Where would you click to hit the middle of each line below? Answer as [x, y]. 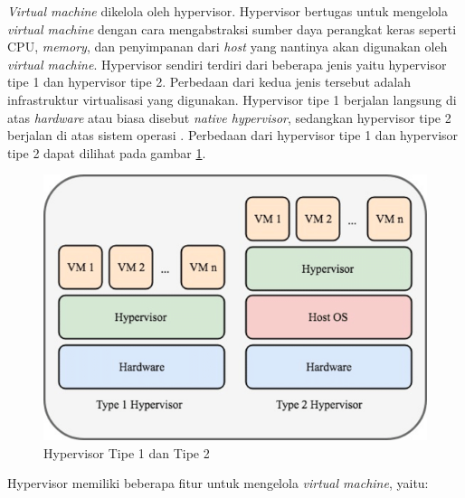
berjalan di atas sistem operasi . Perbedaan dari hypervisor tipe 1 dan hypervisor [233, 135]
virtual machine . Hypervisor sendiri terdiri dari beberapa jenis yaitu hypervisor [227, 64]
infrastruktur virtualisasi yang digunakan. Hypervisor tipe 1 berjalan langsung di [232, 99]
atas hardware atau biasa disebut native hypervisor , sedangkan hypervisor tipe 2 [229, 117]
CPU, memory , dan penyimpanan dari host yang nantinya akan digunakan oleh [228, 47]
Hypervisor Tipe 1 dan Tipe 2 [127, 452]
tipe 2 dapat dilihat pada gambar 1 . [107, 152]
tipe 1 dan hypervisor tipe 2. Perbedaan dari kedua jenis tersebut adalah [209, 82]
